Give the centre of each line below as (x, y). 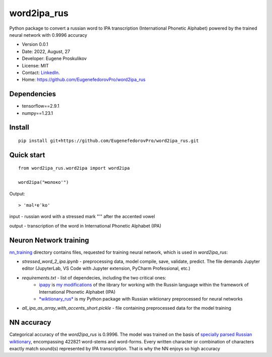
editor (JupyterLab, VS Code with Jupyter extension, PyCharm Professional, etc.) (106, 268)
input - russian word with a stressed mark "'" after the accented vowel (82, 217)
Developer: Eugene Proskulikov (54, 58)
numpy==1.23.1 (38, 113)
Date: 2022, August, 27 (46, 51)
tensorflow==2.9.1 (41, 106)
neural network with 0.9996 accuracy (48, 35)
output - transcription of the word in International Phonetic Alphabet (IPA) (85, 226)
